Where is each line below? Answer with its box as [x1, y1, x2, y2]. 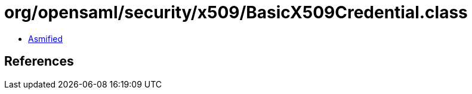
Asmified [28, 33, 63, 44]
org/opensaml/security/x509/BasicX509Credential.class [4, 2, 468, 22]
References [4, 54, 74, 69]
